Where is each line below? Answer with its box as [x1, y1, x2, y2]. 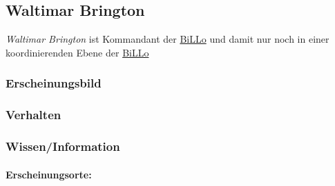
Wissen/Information [6, 138, 120, 154]
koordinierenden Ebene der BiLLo [6, 45, 149, 59]
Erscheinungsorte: [6, 167, 92, 181]
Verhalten [6, 106, 61, 123]
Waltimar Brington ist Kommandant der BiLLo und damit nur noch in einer [6, 32, 329, 46]
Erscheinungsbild [6, 74, 102, 92]
